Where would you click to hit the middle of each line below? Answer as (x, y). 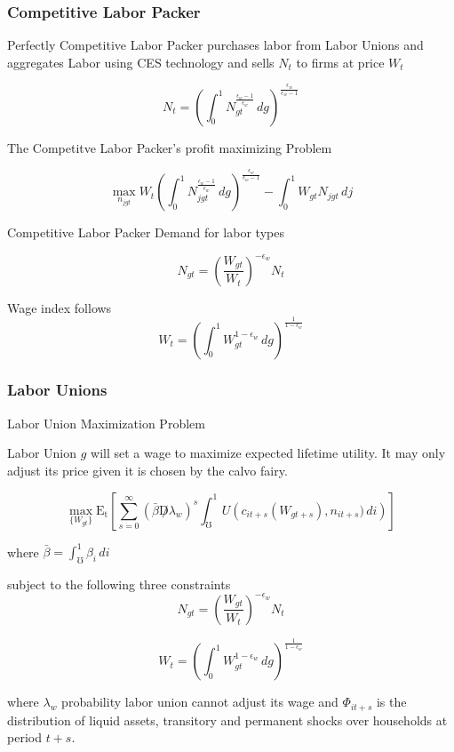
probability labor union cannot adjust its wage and (200, 702)
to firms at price (340, 62)
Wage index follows (60, 307)
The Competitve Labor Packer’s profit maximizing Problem (170, 147)
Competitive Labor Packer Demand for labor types (146, 232)
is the (391, 702)
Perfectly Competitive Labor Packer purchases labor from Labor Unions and (215, 45)
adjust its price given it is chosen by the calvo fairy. (147, 470)
